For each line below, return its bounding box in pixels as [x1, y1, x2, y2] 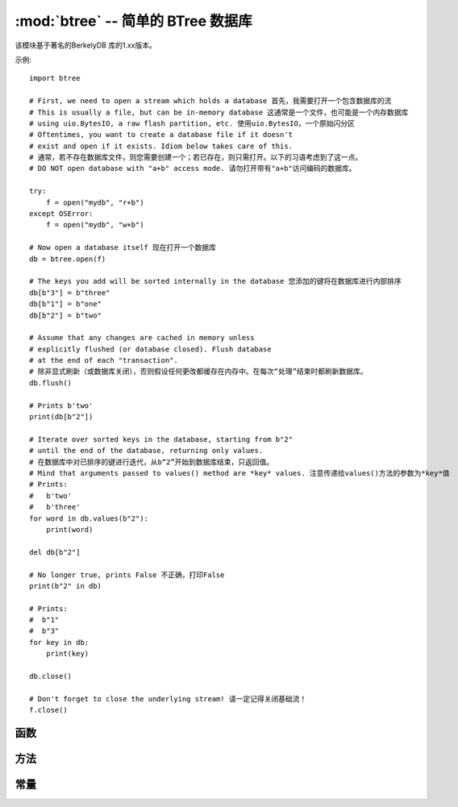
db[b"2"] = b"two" [29, 310, 102, 320]
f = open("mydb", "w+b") [45, 220, 144, 230]
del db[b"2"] [29, 547, 81, 556]
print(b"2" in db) [29, 581, 102, 590]
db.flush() [29, 378, 73, 387]
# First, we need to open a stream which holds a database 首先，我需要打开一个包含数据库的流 [29, 97, 392, 106]
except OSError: [29, 210, 94, 218]
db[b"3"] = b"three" [29, 288, 110, 297]
